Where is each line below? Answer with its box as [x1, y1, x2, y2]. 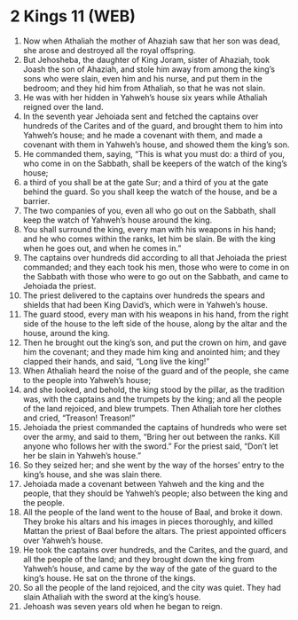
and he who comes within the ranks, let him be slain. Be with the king [22, 233, 276, 244]
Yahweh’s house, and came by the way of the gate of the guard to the [22, 563, 278, 574]
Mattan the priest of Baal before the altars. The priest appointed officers [22, 525, 286, 536]
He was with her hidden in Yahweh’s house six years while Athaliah [22, 91, 268, 103]
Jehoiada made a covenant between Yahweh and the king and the [22, 478, 265, 489]
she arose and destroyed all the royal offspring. [22, 44, 196, 55]
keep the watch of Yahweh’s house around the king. [22, 215, 213, 225]
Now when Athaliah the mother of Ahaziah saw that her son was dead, [22, 35, 280, 46]
